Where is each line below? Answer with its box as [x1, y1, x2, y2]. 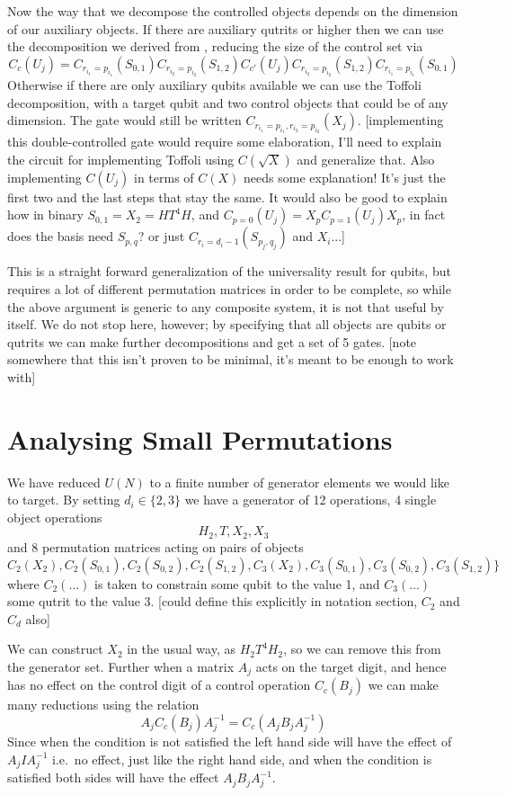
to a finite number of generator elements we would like [149, 472, 449, 491]
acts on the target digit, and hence [255, 657, 447, 675]
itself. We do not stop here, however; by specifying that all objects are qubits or [7, 315, 447, 334]
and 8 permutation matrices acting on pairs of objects [7, 537, 304, 556]
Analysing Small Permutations [7, 420, 393, 457]
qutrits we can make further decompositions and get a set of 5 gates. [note [7, 332, 417, 351]
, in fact [402, 205, 446, 224]
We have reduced [7, 472, 101, 491]
